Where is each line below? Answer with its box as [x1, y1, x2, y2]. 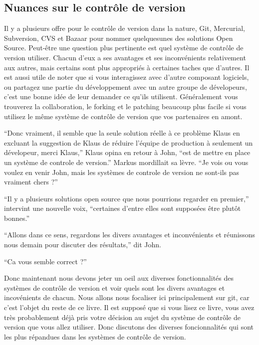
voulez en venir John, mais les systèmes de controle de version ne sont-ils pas [4, 167, 240, 177]
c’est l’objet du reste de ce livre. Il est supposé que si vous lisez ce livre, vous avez [4, 302, 255, 313]
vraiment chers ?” [4, 176, 58, 187]
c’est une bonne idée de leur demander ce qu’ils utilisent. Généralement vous [4, 91, 238, 102]
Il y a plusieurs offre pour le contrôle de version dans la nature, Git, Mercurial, [4, 23, 245, 33]
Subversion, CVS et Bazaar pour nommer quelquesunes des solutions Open [4, 32, 233, 43]
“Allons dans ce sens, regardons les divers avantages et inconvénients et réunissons [4, 229, 256, 240]
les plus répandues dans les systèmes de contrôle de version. [4, 331, 186, 342]
